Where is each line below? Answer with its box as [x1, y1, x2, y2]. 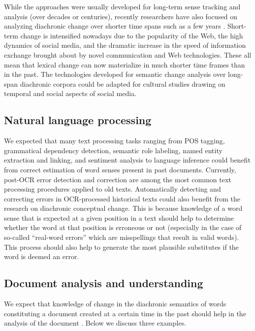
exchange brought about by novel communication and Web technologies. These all [4, 49, 252, 60]
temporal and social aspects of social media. [4, 88, 137, 99]
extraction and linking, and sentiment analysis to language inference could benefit [4, 155, 251, 165]
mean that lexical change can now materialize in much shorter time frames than [4, 59, 245, 69]
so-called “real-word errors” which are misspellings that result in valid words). [4, 232, 239, 242]
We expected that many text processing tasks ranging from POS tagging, [4, 135, 225, 146]
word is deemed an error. [4, 251, 79, 262]
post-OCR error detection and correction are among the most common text [4, 174, 231, 184]
